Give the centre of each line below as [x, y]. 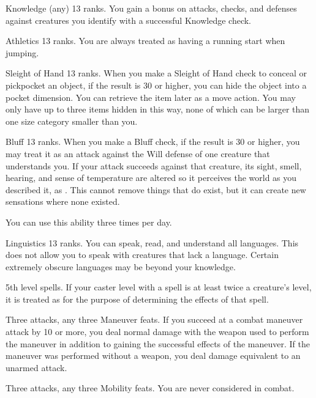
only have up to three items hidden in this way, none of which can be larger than [158, 109]
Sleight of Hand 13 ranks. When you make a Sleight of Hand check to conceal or [156, 73]
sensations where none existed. [63, 201]
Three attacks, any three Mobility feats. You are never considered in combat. [150, 388]
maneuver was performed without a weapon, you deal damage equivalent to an [153, 356]
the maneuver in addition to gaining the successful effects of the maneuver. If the [158, 343]
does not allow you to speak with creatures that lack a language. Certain [142, 255]
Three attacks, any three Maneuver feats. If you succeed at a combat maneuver [154, 319]
